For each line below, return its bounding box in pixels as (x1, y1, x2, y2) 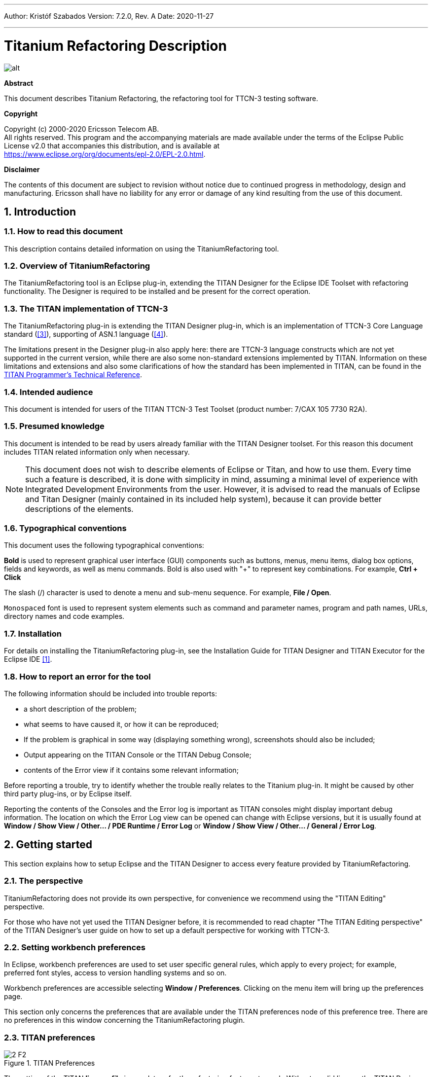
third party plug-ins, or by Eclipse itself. (4, 789, 132, 798)
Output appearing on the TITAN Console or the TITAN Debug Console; (24, 750, 252, 759)
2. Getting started (4, 838, 92, 851)
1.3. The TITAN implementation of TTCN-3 (4, 303, 168, 314)
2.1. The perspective (4, 876, 83, 886)
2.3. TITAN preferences (4, 1032, 95, 1042)
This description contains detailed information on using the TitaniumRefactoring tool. (4, 244, 279, 253)
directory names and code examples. (4, 612, 125, 621)
